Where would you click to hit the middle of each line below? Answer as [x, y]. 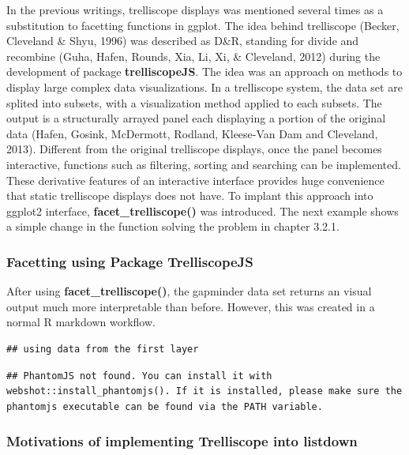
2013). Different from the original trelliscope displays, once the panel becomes [194, 149]
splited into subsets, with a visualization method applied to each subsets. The [194, 102]
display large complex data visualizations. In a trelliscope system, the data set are [204, 86]
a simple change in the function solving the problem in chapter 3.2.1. [173, 226]
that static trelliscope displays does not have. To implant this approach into [190, 196]
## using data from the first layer [103, 349]
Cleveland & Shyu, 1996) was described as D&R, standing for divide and [183, 41]
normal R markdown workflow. [81, 322]
